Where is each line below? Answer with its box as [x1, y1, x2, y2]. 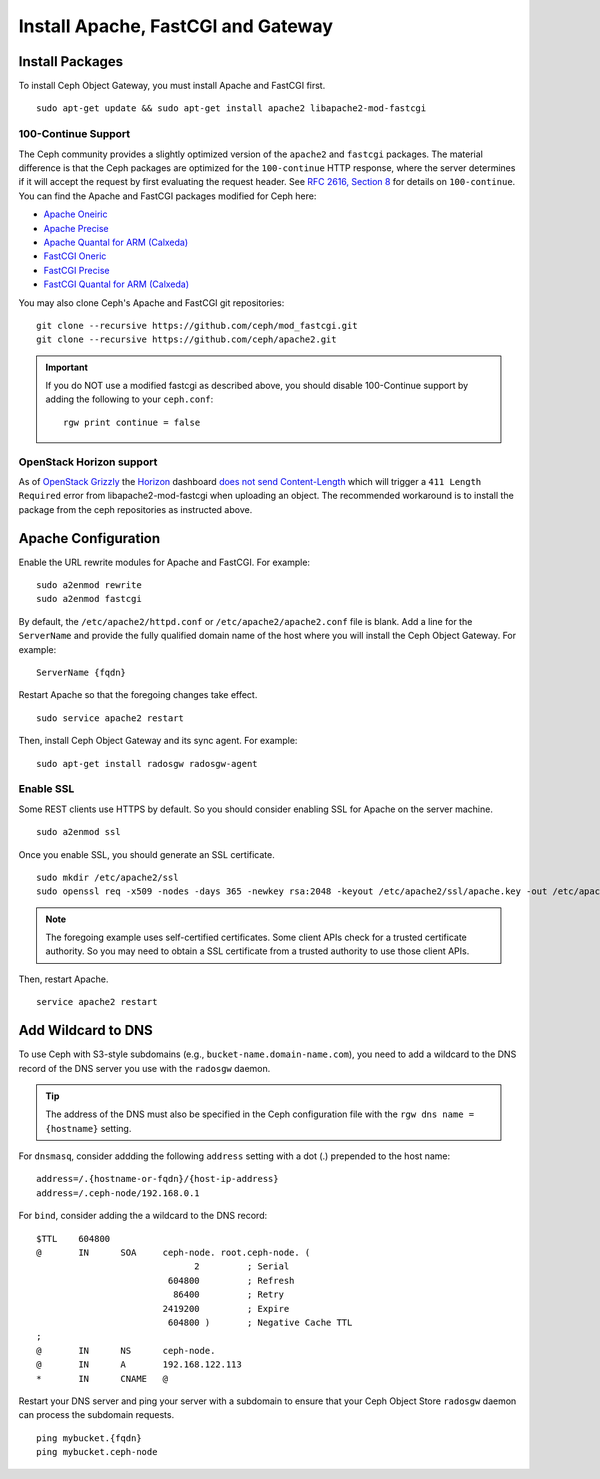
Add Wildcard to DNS [18, 1022, 154, 1039]
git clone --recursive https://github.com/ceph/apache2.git [36, 334, 337, 345]
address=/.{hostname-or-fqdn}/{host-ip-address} [36, 1173, 279, 1185]
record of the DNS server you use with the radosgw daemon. [18, 1062, 271, 1074]
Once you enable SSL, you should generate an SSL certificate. [18, 848, 275, 860]
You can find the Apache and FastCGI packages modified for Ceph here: [18, 190, 317, 202]
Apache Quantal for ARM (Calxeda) [43, 236, 189, 248]
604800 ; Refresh [167, 1275, 295, 1286]
